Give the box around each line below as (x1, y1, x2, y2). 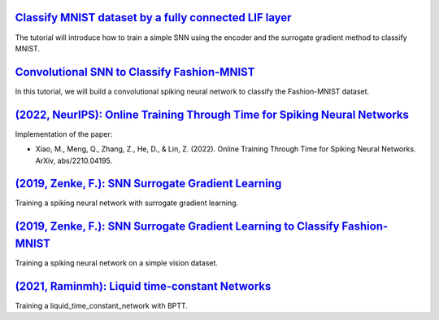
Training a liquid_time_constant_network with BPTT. (15, 300, 189, 310)
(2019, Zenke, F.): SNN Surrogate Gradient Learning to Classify (15, 220, 340, 234)
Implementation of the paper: (15, 129, 113, 138)
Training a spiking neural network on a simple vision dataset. (15, 257, 219, 268)
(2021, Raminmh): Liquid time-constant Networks (15, 279, 272, 293)
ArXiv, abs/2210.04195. (35, 156, 113, 165)
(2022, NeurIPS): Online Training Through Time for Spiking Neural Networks (15, 107, 410, 121)
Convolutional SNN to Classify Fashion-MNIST (15, 65, 255, 79)
